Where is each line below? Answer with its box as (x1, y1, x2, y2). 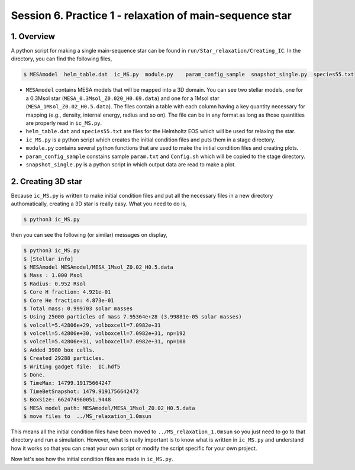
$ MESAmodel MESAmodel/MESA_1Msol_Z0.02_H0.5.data (23, 263, 174, 271)
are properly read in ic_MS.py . (25, 119, 102, 127)
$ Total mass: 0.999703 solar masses (23, 305, 133, 312)
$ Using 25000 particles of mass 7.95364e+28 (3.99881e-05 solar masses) (23, 314, 242, 320)
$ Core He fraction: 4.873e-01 (23, 297, 115, 304)
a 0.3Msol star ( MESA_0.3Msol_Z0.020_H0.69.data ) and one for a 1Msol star (25, 95, 220, 102)
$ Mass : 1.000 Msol (23, 272, 83, 279)
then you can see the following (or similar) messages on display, (11, 231, 168, 239)
